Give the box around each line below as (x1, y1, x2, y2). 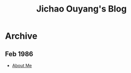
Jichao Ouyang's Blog (36, 3, 127, 15)
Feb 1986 (5, 50, 33, 58)
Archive (5, 30, 38, 42)
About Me (12, 63, 33, 68)
